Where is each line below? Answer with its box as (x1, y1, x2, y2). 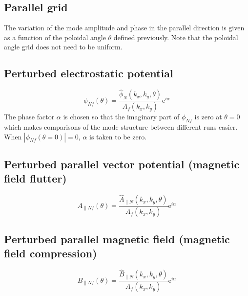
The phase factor (4, 112, 55, 122)
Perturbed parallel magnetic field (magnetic (4, 231, 230, 246)
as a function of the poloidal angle (4, 32, 106, 42)
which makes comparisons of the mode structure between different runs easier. (4, 122, 238, 132)
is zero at (194, 112, 222, 122)
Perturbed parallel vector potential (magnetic (4, 157, 240, 172)
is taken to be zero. (89, 131, 147, 141)
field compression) (4, 246, 97, 261)
